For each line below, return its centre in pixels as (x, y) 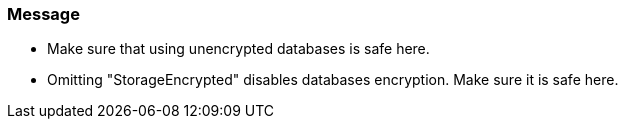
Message (43, 14)
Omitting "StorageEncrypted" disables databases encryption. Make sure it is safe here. (333, 80)
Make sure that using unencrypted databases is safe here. (238, 49)
